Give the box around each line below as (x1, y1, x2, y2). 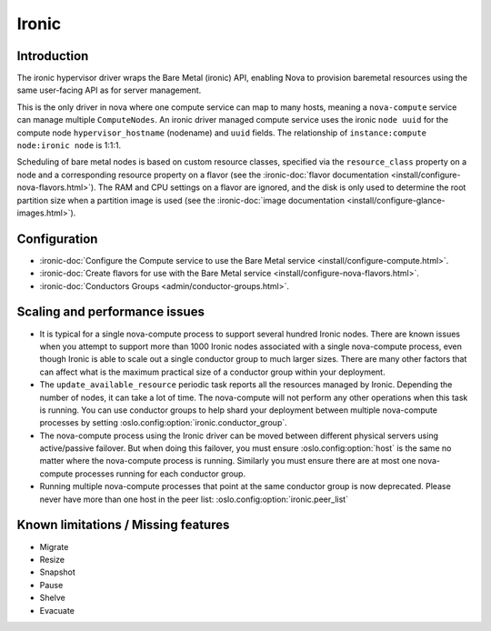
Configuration (16, 231, 98, 246)
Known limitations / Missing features (16, 517, 230, 533)
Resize (39, 554, 65, 565)
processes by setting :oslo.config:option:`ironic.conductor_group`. (39, 417, 288, 428)
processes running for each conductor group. (75, 468, 245, 479)
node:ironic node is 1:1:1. (16, 140, 122, 151)
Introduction (16, 48, 89, 64)
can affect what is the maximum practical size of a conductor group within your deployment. (39, 366, 386, 377)
